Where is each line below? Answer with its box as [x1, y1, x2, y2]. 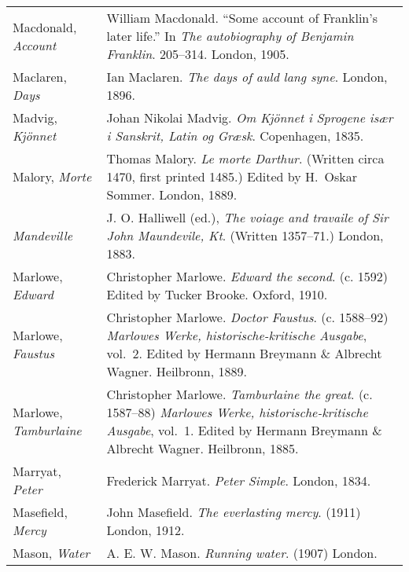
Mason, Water [13, 544, 90, 562]
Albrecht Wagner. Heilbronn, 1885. [106, 439, 299, 457]
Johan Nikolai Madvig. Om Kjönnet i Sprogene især [106, 108, 393, 126]
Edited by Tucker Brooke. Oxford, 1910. [106, 285, 328, 303]
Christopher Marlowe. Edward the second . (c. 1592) [106, 267, 389, 285]
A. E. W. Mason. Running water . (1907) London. [106, 544, 378, 562]
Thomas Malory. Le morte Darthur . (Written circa [106, 149, 385, 167]
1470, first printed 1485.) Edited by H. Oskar [106, 167, 357, 185]
